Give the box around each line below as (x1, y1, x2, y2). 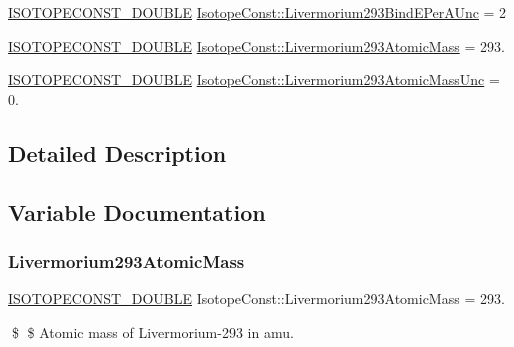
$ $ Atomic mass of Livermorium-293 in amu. (11, 321, 294, 342)
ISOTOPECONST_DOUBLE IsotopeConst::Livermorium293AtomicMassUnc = (8, 69, 500, 90)
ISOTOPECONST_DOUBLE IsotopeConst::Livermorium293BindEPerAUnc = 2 (8, 2, 507, 22)
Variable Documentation (8, 196, 266, 227)
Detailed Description (8, 137, 227, 168)
